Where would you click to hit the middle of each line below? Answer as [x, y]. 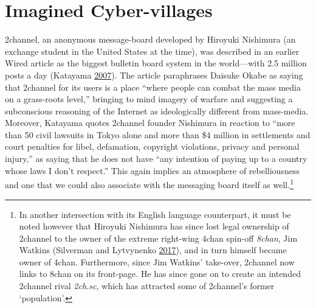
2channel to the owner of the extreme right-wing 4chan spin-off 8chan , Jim [158, 238]
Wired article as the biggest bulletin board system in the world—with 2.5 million [156, 63]
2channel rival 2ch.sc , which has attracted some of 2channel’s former [147, 286]
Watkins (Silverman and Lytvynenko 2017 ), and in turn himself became [153, 250]
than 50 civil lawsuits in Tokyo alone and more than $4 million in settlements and [158, 134]
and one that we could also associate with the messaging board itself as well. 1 [149, 184]
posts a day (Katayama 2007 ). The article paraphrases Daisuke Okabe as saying [154, 75]
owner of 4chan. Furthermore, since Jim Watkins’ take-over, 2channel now [157, 261]
